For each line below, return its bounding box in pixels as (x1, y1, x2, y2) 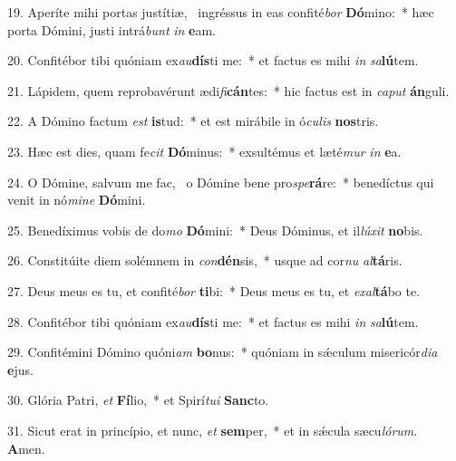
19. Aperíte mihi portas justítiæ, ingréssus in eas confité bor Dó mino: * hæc (7, 3, 434, 21)
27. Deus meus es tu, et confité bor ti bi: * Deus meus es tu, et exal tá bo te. (7, 281, 421, 300)
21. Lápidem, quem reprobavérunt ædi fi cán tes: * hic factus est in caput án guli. (7, 81, 450, 100)
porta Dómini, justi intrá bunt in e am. (7, 20, 217, 39)
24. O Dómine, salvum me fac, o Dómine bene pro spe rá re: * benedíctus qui (7, 172, 434, 191)
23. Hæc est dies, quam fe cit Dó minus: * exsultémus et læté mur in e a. (7, 141, 402, 160)
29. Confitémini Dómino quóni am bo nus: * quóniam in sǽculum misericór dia (7, 342, 438, 361)
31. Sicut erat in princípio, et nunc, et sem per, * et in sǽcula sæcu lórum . (7, 420, 418, 439)
